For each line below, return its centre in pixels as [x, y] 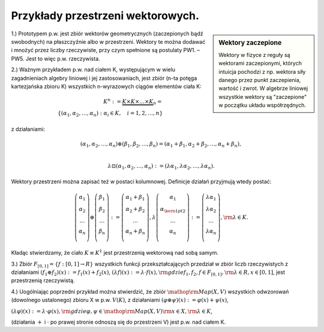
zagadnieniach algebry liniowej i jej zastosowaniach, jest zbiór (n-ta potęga [104, 78]
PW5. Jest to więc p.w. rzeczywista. [55, 58]
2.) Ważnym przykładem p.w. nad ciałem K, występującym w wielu [93, 70]
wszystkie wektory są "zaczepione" [263, 96]
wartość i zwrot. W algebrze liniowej [263, 88]
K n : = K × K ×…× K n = [132, 102]
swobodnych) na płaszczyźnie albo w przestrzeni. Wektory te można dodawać [108, 41]
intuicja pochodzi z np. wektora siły [262, 71]
